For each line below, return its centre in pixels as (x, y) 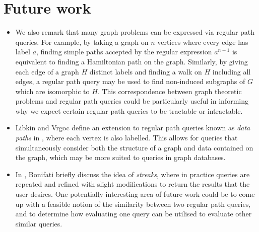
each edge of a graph (47, 71)
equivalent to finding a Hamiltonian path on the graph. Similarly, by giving (132, 61)
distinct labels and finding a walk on (146, 71)
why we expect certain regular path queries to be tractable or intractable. (129, 110)
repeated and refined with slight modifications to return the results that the (133, 184)
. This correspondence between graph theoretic (170, 91)
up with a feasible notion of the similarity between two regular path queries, (133, 204)
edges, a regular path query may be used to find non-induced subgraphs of (130, 81)
